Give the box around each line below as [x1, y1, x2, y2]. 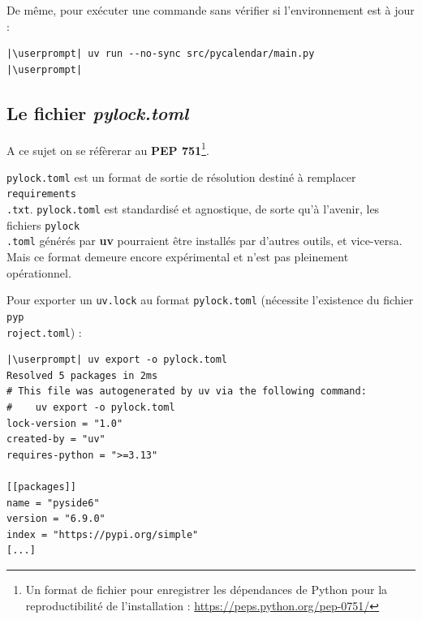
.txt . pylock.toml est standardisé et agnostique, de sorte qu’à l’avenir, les [6, 200, 380, 217]
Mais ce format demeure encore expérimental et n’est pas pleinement [6, 248, 349, 265]
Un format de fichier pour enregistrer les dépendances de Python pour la [25, 580, 388, 597]
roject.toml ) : [6, 323, 82, 340]
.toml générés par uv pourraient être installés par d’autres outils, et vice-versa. [6, 232, 403, 249]
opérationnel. [6, 264, 71, 281]
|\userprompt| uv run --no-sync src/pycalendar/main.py [6, 48, 315, 60]
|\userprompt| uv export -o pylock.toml [6, 354, 228, 366]
